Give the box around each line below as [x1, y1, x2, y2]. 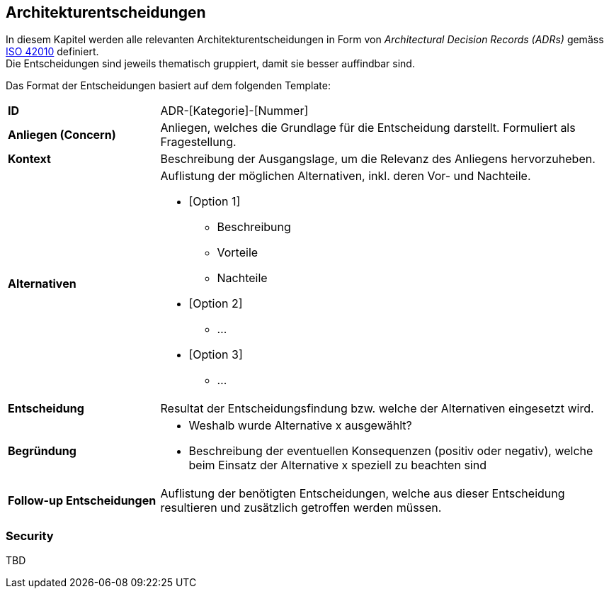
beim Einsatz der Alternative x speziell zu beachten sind [188, 458, 486, 473]
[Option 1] [188, 194, 241, 209]
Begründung [8, 444, 76, 459]
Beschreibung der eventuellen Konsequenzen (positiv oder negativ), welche [188, 444, 593, 459]
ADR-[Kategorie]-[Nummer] [160, 103, 309, 118]
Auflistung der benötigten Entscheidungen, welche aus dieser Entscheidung [160, 486, 565, 501]
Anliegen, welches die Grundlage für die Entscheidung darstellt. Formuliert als [160, 121, 576, 135]
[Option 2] [188, 296, 243, 311]
